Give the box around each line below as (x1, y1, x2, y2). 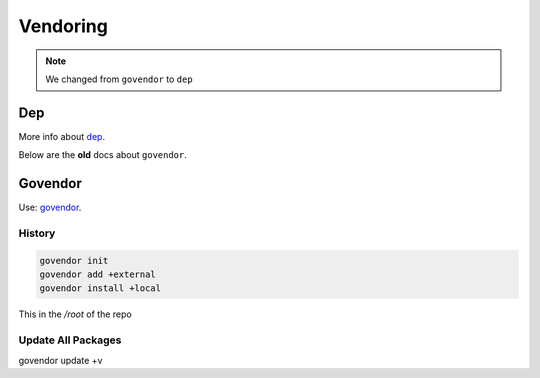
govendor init (39, 255, 109, 266)
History (18, 226, 56, 240)
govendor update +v (18, 354, 103, 366)
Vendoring (18, 15, 109, 37)
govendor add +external (39, 269, 157, 280)
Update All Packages (18, 333, 122, 347)
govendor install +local (39, 283, 162, 294)
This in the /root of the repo (18, 308, 132, 320)
